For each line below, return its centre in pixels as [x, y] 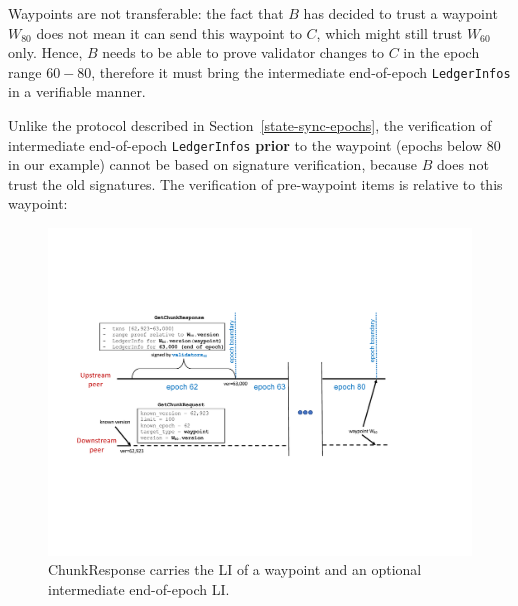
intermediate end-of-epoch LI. [139, 588]
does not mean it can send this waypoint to [169, 32]
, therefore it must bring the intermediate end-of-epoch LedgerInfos [301, 71]
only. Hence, [45, 52]
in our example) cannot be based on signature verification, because [213, 164]
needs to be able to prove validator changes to [243, 52]
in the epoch [441, 52]
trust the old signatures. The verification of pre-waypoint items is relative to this [255, 183]
